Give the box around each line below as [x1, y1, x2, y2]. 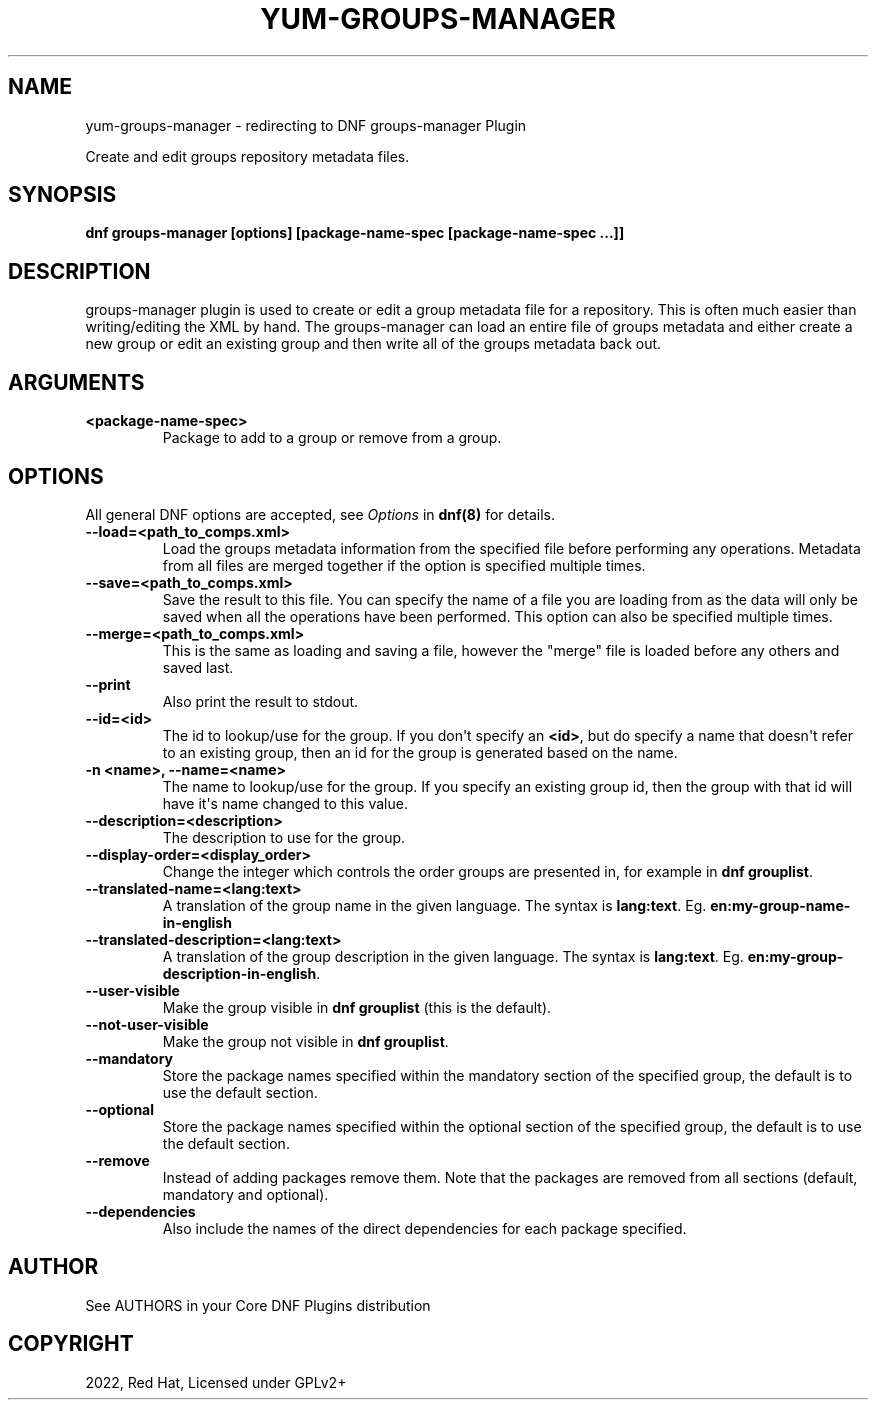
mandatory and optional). [162, 1185, 329, 1203]
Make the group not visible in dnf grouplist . [162, 1032, 449, 1050]
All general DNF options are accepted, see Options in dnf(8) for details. [85, 505, 556, 523]
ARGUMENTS [8, 369, 145, 395]
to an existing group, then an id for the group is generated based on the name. [162, 743, 678, 761]
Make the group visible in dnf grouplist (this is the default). [162, 998, 552, 1016]
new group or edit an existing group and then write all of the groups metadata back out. [85, 335, 662, 353]
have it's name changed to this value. [162, 794, 408, 812]
